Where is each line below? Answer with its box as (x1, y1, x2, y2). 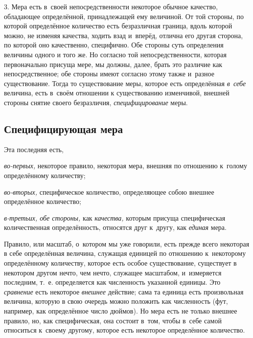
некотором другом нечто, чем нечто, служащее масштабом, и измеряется (4, 267, 222, 277)
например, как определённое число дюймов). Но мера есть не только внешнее (4, 306, 237, 316)
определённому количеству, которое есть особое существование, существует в (4, 258, 237, 268)
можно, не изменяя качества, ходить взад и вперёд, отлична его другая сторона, (4, 30, 243, 40)
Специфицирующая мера (4, 121, 123, 136)
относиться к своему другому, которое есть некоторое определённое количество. (4, 325, 245, 335)
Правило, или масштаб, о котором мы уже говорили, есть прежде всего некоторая (4, 238, 250, 248)
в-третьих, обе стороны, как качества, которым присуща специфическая (4, 212, 226, 223)
